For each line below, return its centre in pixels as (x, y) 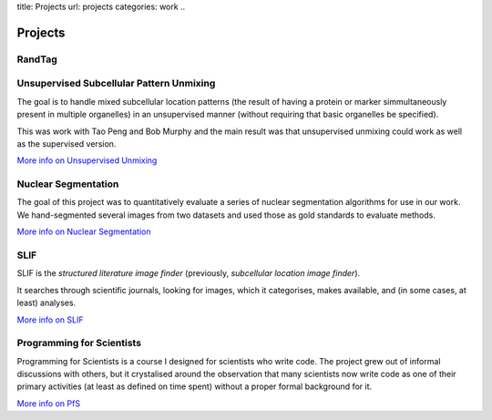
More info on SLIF (50, 320)
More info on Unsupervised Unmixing (87, 160)
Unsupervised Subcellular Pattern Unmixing (116, 84)
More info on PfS (49, 403)
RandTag (37, 59)
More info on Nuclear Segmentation (84, 231)
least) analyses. (46, 303)
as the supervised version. (67, 143)
